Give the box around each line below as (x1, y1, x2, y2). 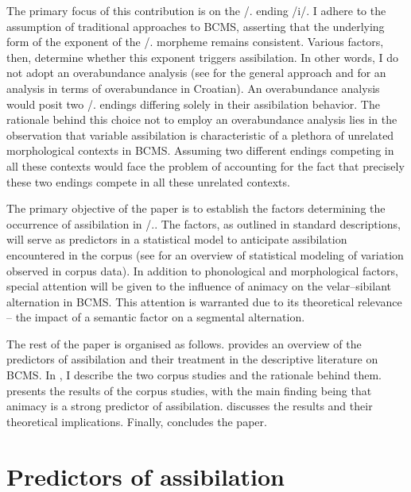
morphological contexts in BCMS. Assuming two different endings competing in (6, 142, 394, 159)
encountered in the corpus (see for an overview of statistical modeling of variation (6, 246, 404, 263)
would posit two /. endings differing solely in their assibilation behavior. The (6, 95, 380, 112)
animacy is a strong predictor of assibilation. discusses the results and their (6, 398, 373, 414)
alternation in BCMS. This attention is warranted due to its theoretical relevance (6, 293, 402, 309)
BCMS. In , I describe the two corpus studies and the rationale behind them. (6, 367, 382, 383)
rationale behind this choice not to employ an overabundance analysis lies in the (6, 111, 397, 128)
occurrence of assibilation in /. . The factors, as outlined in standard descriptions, (6, 215, 401, 232)
